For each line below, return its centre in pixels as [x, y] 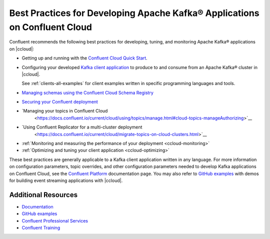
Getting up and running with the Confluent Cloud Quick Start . [84, 58]
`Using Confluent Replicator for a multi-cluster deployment [82, 127]
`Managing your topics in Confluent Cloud [65, 111]
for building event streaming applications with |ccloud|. [66, 180]
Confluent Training [41, 228]
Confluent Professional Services [55, 220]
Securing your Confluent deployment [60, 102]
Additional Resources [43, 195]
